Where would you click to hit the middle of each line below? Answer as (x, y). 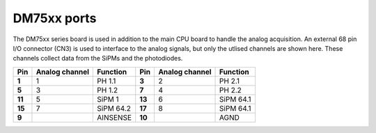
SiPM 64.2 (114, 108)
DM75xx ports (55, 18)
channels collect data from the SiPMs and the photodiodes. (98, 58)
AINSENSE (115, 117)
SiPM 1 (108, 99)
